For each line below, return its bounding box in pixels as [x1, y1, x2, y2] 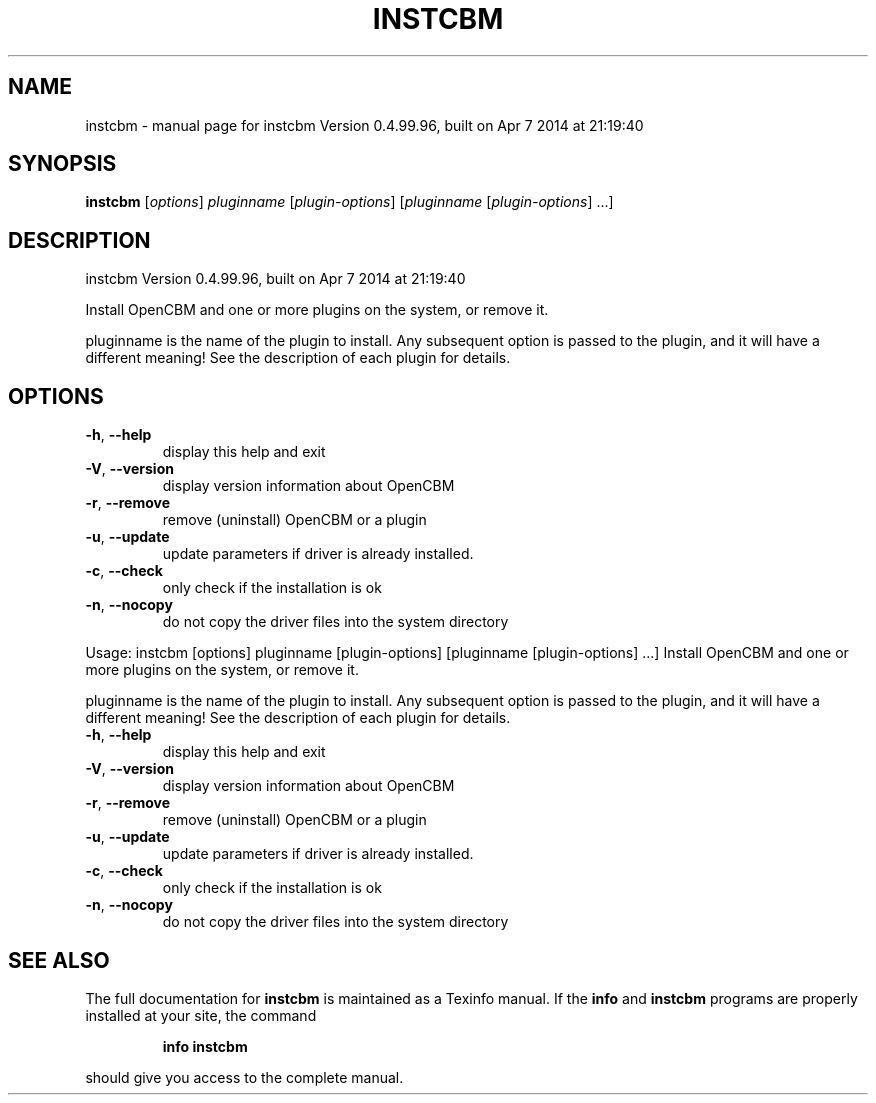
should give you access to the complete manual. [85, 1068, 404, 1086]
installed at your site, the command [85, 1006, 317, 1024]
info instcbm [162, 1037, 248, 1055]
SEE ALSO [8, 947, 110, 973]
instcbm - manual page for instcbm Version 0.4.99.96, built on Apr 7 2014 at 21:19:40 [85, 116, 644, 134]
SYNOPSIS [8, 151, 117, 177]
